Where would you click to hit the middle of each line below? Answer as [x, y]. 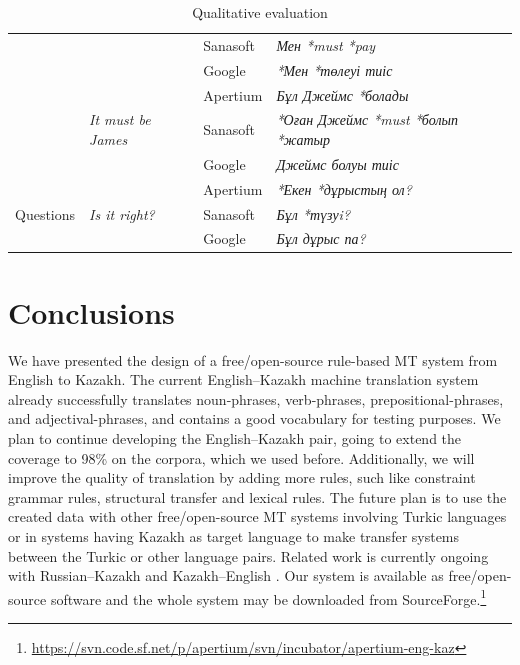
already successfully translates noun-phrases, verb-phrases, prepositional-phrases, [256, 398]
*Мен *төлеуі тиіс [334, 69]
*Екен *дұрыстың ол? [344, 188]
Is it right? [122, 213]
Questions [45, 213]
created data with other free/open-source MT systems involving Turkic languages [257, 516]
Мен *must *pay [326, 44]
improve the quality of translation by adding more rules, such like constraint [242, 477]
